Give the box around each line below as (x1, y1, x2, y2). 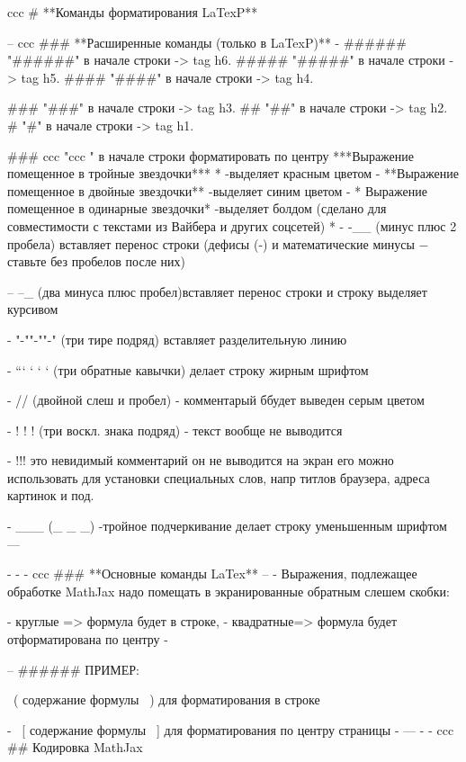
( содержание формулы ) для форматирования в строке (13, 690, 320, 709)
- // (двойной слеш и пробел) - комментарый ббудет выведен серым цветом (7, 390, 425, 409)
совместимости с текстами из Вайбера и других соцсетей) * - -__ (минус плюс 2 (7, 216, 457, 235)
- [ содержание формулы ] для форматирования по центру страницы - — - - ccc (7, 720, 454, 739)
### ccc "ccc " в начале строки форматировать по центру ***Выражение (7, 146, 415, 165)
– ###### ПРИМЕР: (7, 659, 139, 678)
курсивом (7, 300, 58, 318)
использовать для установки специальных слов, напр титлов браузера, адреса (7, 468, 430, 487)
